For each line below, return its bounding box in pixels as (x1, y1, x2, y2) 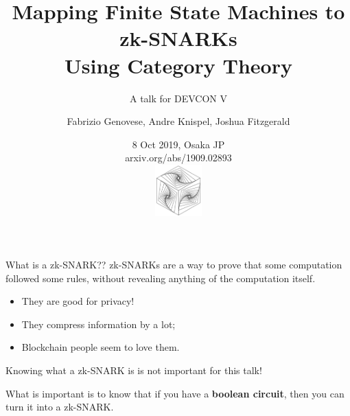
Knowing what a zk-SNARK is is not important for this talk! (5, 363, 262, 378)
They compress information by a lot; (21, 316, 176, 331)
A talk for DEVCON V (130, 91, 227, 105)
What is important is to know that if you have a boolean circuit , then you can (5, 386, 345, 400)
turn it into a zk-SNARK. (5, 400, 114, 414)
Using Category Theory (65, 51, 292, 79)
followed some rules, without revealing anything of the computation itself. (5, 270, 316, 285)
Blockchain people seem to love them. (21, 340, 180, 354)
